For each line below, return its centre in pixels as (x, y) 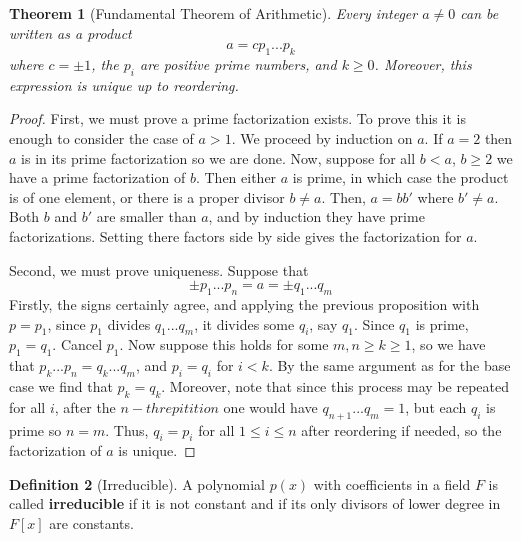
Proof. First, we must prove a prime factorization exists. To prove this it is (237, 118)
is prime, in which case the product (400, 177)
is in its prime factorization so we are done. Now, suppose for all (218, 157)
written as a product (70, 32)
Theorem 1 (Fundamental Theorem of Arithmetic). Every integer (213, 13)
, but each (436, 406)
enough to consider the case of (101, 137)
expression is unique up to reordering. (124, 84)
